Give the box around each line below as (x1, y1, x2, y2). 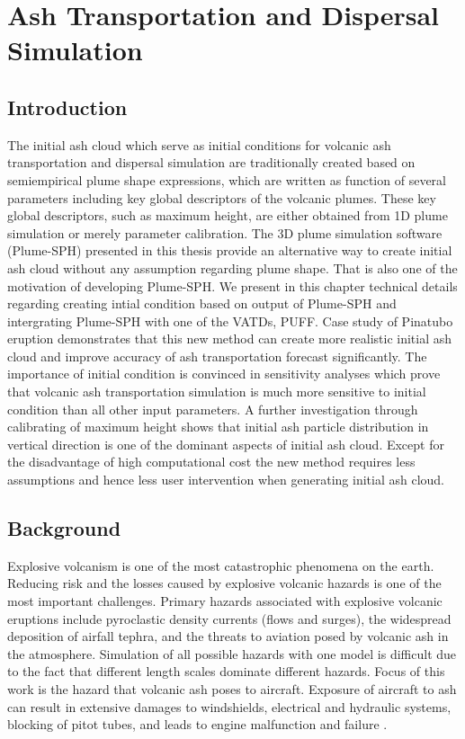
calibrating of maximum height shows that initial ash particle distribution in (7, 417, 429, 436)
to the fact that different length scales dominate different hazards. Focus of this (7, 662, 445, 681)
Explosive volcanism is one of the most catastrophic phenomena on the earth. (7, 556, 434, 574)
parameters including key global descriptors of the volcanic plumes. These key (7, 188, 436, 207)
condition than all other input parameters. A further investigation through (7, 399, 418, 418)
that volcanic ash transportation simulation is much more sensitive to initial (7, 382, 426, 401)
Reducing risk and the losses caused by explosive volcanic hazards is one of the (7, 574, 442, 592)
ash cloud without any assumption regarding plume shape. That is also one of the (7, 258, 458, 277)
